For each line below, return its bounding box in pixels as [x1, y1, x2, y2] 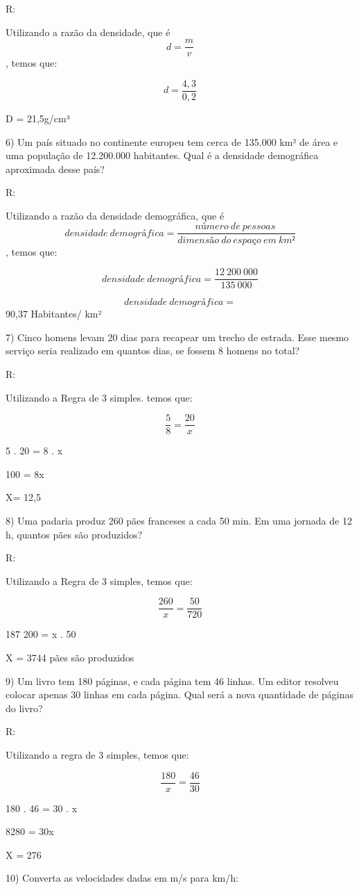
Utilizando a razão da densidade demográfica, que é [6, 208, 225, 222]
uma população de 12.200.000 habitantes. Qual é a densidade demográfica [6, 148, 319, 163]
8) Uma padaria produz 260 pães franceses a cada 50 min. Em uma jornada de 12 [6, 513, 352, 527]
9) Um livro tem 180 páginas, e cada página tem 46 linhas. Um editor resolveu [6, 673, 339, 688]
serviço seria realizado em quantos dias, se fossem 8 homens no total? [6, 343, 300, 358]
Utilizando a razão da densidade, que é [6, 24, 170, 39]
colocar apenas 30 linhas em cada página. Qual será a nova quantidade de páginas [6, 687, 354, 702]
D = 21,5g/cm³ [6, 110, 70, 125]
